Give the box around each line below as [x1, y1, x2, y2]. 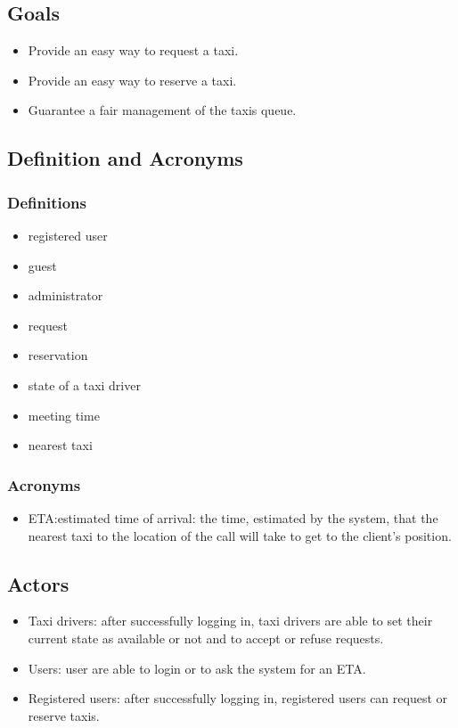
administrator [28, 286, 103, 305]
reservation [28, 346, 88, 364]
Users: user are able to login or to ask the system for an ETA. [28, 658, 366, 677]
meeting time [28, 405, 100, 424]
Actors [7, 569, 70, 597]
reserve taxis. [28, 706, 100, 724]
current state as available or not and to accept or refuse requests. [28, 628, 384, 647]
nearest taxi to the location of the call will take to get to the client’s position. [28, 526, 452, 544]
